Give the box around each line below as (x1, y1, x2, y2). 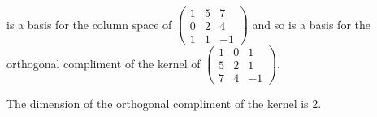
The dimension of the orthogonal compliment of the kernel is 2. (6, 95, 322, 112)
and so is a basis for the (252, 15, 370, 32)
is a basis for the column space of (6, 15, 172, 32)
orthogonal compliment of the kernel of (6, 54, 201, 71)
